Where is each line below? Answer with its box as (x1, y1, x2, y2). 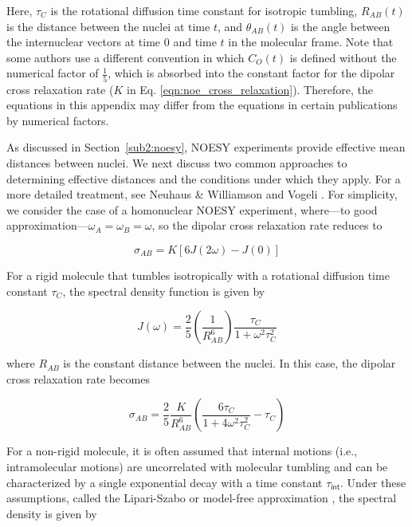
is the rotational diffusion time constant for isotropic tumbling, (50, 2, 358, 18)
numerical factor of (6, 65, 99, 81)
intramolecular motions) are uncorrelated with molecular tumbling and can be (6, 458, 388, 474)
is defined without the (289, 49, 397, 65)
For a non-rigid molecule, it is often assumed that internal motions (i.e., (6, 442, 358, 459)
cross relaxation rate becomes (6, 370, 150, 387)
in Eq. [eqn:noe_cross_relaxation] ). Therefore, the (126, 81, 373, 97)
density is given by (6, 505, 97, 521)
